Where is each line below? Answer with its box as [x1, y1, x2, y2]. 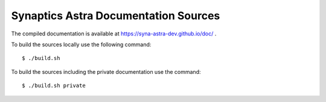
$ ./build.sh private [22, 82, 86, 89]
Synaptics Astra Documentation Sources [11, 9, 220, 22]
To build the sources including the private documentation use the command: [11, 68, 201, 75]
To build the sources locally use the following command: [11, 41, 152, 48]
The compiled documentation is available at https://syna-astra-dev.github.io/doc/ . [11, 30, 217, 37]
